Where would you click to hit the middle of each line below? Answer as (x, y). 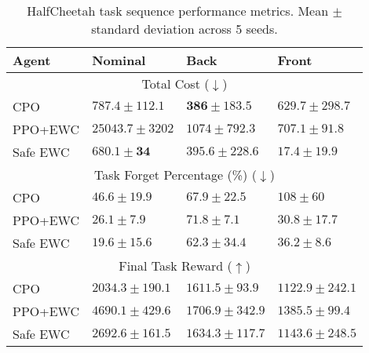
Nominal (119, 60)
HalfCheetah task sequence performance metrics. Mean (178, 11)
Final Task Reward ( (175, 266)
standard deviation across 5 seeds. (184, 29)
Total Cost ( (175, 84)
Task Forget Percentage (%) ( (175, 175)
